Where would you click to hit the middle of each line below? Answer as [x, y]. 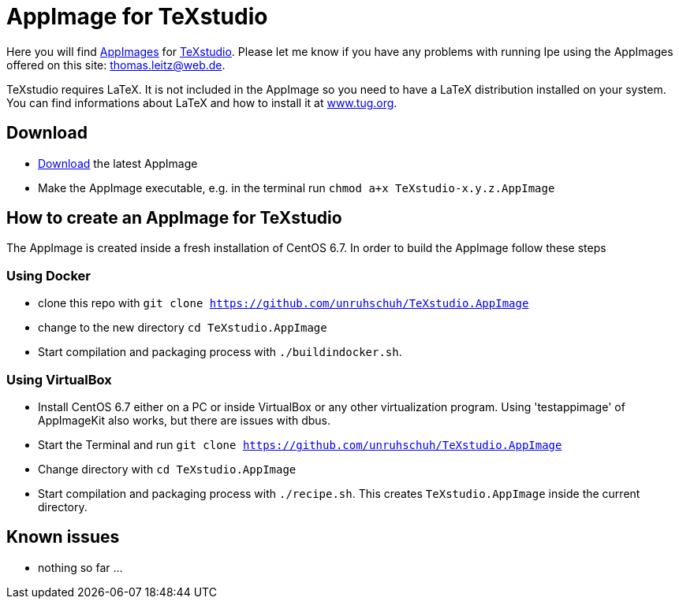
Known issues [63, 537]
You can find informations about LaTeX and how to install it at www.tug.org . [202, 102]
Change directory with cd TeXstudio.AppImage [167, 469]
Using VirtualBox [59, 379]
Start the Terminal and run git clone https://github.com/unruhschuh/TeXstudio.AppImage [300, 444]
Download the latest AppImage [118, 163]
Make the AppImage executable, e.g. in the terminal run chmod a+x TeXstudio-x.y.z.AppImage [297, 187]
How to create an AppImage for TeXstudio [174, 218]
